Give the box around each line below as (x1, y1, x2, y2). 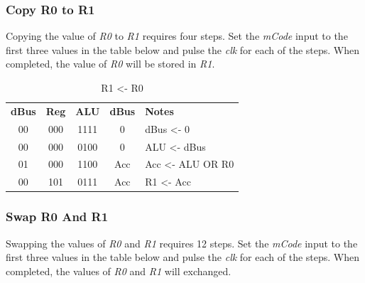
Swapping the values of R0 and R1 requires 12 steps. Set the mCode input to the (6, 235, 358, 250)
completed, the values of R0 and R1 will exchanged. (6, 263, 231, 278)
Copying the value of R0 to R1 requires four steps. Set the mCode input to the (6, 28, 348, 43)
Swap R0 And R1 (6, 208, 109, 225)
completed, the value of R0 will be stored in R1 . (6, 56, 215, 71)
